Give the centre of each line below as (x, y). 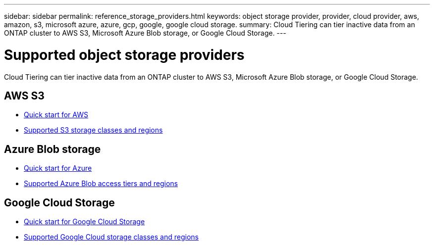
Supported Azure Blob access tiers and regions (101, 184)
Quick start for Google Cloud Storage (84, 222)
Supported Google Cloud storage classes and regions (111, 237)
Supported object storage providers (124, 55)
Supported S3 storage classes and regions (93, 130)
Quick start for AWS (56, 115)
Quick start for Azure (58, 168)
